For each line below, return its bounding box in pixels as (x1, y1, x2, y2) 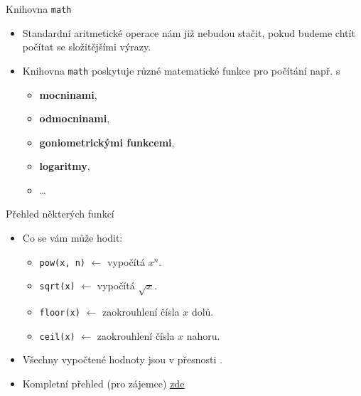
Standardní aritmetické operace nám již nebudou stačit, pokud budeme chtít (22, 25, 355, 40)
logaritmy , (39, 159, 90, 173)
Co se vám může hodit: (22, 230, 123, 245)
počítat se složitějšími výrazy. (22, 39, 151, 54)
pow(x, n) (39, 257, 86, 268)
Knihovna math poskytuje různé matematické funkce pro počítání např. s (22, 63, 340, 77)
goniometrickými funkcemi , (39, 134, 175, 149)
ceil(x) (39, 331, 75, 342)
